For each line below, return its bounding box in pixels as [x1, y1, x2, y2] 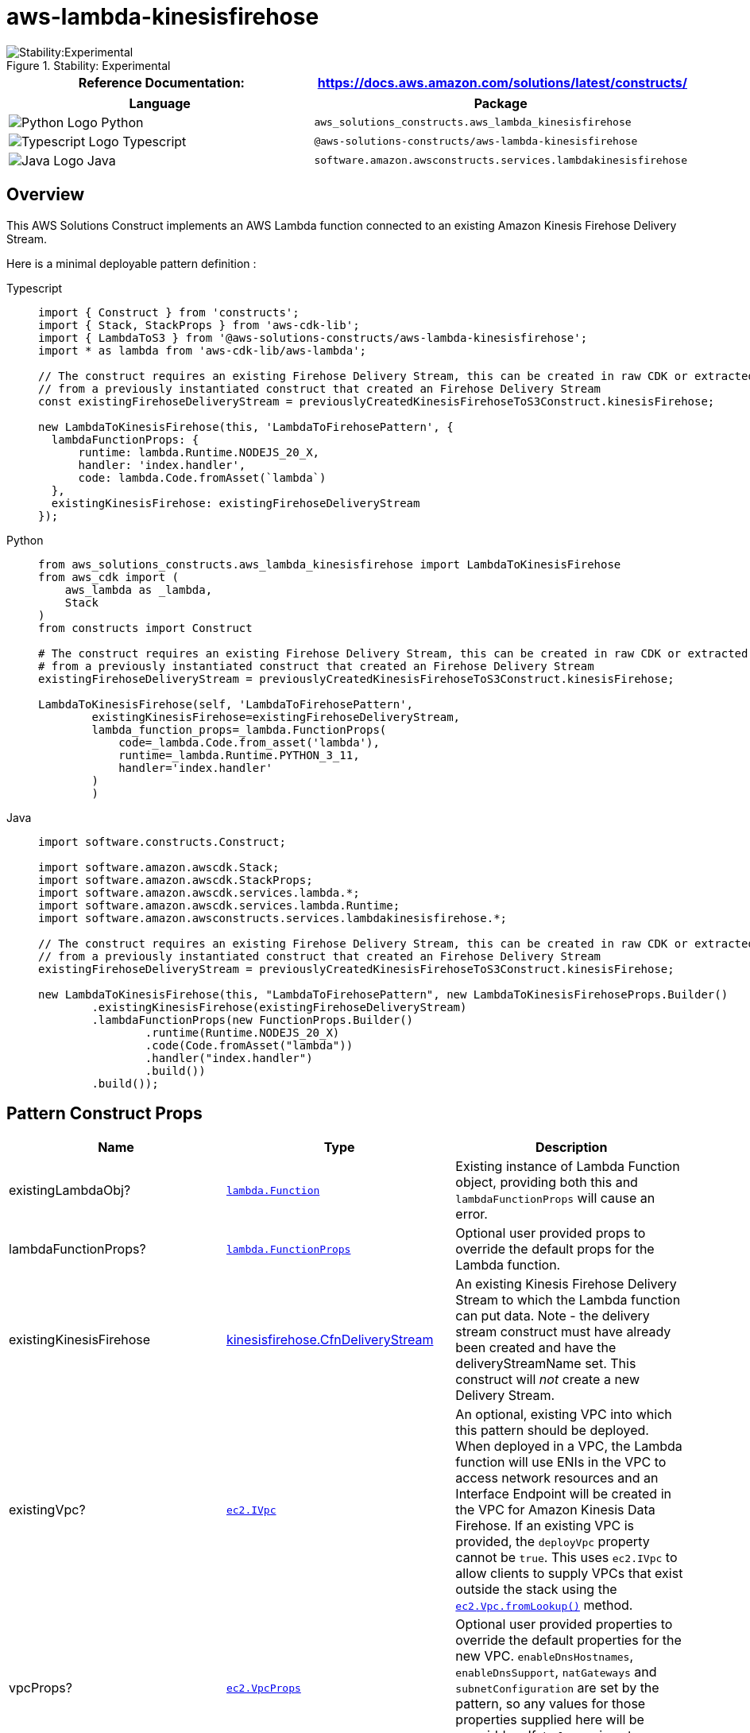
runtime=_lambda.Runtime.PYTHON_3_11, [118, 748, 360, 762]
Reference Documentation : [78, 74, 245, 91]
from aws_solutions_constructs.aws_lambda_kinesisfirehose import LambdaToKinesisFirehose [38, 557, 621, 571]
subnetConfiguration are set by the [455, 1680, 659, 1696]
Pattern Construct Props [6, 1103, 203, 1124]
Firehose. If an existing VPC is [455, 1518, 635, 1534]
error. [455, 1206, 488, 1223]
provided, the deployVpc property [455, 1533, 650, 1550]
